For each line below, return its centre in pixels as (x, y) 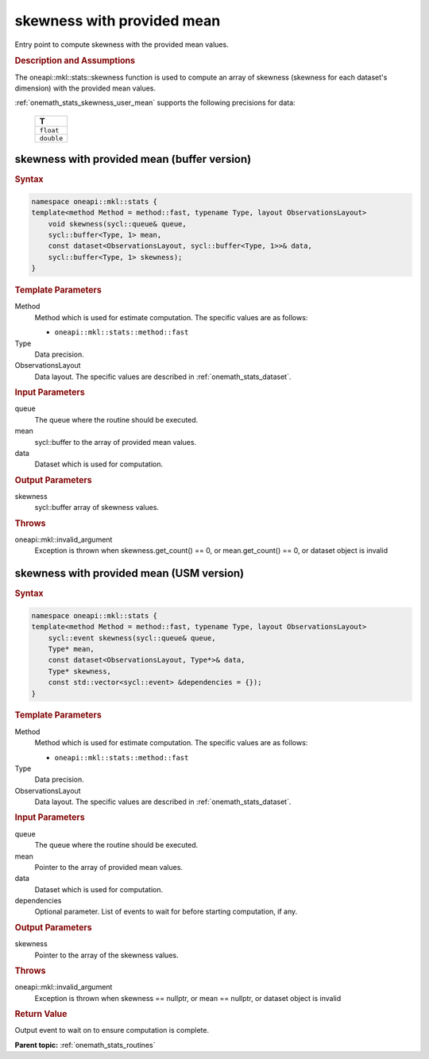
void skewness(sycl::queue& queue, (117, 224)
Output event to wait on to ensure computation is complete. (112, 1030)
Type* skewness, (79, 671)
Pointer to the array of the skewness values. (106, 955)
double (51, 138)
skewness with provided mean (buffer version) (133, 159)
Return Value (41, 1014)
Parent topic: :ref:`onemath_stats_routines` (85, 1045)
